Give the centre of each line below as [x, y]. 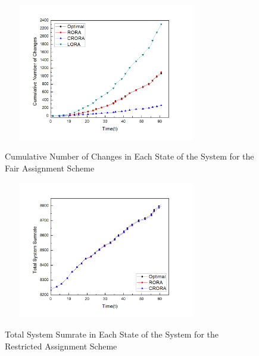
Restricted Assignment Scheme [61, 346]
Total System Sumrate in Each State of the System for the [112, 334]
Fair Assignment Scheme [50, 168]
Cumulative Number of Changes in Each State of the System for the [129, 156]
